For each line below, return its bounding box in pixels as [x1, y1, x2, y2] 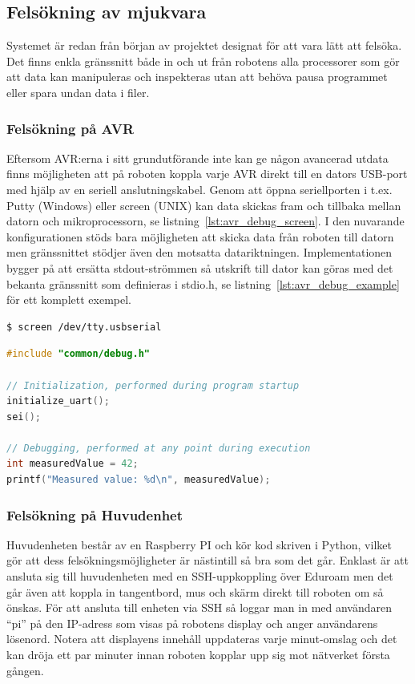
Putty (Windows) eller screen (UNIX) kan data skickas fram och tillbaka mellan [6, 196, 401, 213]
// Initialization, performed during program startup [6, 379, 300, 391]
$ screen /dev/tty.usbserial [6, 321, 162, 333]
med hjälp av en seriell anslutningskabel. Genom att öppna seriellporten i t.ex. [6, 180, 393, 197]
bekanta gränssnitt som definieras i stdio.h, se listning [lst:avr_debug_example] [6, 275, 400, 292]
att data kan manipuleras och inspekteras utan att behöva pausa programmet [6, 68, 388, 85]
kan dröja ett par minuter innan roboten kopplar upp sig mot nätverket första [6, 646, 390, 663]
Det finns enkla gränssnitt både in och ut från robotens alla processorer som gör [6, 52, 400, 69]
